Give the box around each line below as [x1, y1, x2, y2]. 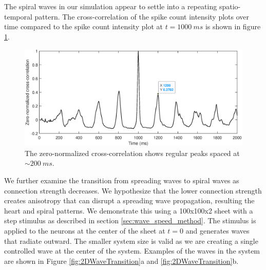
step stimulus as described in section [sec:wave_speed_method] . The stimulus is [4, 215, 256, 226]
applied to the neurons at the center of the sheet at [4, 225, 165, 236]
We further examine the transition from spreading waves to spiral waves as [4, 175, 239, 185]
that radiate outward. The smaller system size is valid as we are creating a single [4, 235, 258, 246]
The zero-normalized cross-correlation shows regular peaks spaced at [25, 147, 240, 158]
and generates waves [185, 225, 250, 236]
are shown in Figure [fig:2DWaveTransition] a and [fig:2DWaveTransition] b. [4, 255, 239, 266]
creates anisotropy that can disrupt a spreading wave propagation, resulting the [4, 195, 255, 206]
